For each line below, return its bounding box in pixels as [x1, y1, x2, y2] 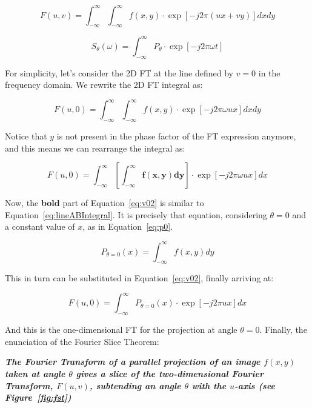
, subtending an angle [89, 379, 181, 392]
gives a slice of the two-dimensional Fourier [76, 367, 264, 380]
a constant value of [5, 220, 75, 233]
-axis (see [234, 379, 275, 392]
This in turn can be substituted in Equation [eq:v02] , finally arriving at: [5, 272, 274, 284]
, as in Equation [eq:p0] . [82, 220, 173, 233]
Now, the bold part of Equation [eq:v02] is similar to [5, 196, 204, 209]
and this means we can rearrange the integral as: [5, 141, 185, 154]
